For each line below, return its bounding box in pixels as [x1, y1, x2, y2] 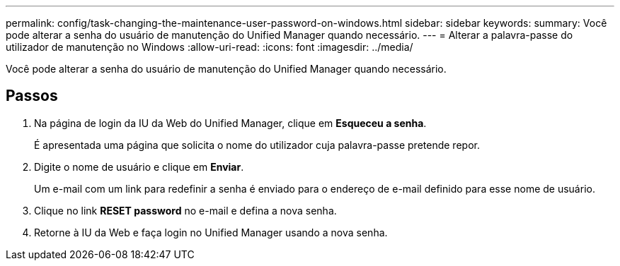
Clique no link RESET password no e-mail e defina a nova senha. [34, 204, 337, 217]
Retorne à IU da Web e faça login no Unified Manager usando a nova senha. [34, 226, 388, 238]
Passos [6, 87, 58, 105]
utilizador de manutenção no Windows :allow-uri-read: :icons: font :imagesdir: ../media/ [6, 41, 413, 53]
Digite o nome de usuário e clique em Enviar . [34, 160, 244, 173]
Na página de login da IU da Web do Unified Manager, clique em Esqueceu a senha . [34, 116, 427, 129]
